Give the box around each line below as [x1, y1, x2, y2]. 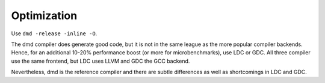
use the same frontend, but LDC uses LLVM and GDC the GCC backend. [11, 57, 190, 64]
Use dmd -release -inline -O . [11, 30, 97, 37]
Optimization [11, 9, 78, 22]
